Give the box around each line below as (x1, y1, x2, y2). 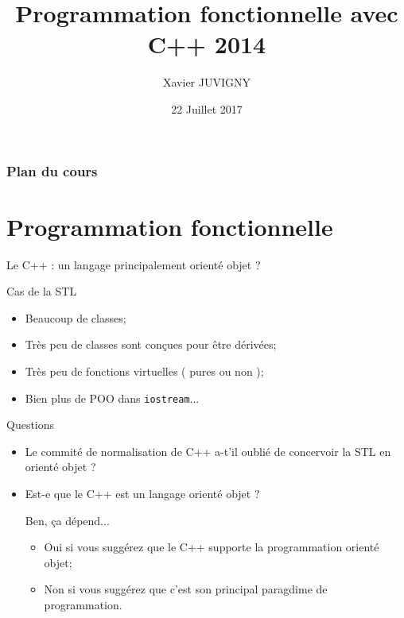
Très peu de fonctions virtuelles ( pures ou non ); (25, 362, 264, 379)
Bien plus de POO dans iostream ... (25, 389, 200, 406)
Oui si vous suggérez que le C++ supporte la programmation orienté (44, 539, 379, 555)
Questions (6, 416, 55, 433)
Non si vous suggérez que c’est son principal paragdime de (44, 581, 328, 597)
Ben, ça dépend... (25, 512, 110, 528)
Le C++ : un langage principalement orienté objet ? (6, 256, 261, 272)
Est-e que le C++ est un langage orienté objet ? (25, 485, 260, 501)
